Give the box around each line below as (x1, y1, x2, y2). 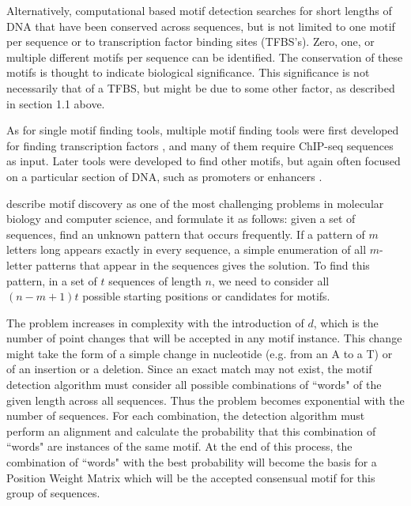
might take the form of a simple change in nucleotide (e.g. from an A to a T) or (6, 345, 393, 361)
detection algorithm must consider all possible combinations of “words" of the (6, 376, 382, 393)
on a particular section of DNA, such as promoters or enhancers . (6, 168, 322, 184)
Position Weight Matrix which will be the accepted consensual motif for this (6, 469, 375, 485)
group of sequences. (6, 485, 100, 501)
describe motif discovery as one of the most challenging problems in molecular (6, 194, 384, 211)
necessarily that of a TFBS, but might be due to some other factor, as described (6, 79, 395, 96)
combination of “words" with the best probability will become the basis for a (6, 454, 377, 470)
